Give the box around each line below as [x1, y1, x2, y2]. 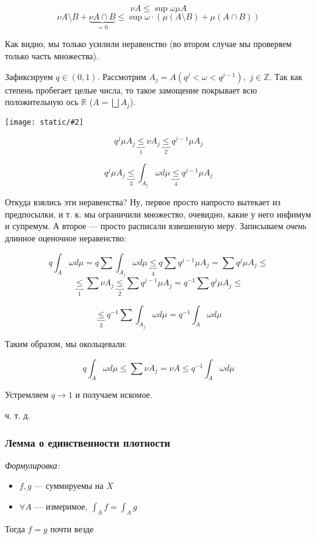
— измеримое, [34, 500, 88, 513]
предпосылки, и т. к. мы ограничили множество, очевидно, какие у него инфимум [5, 207, 311, 220]
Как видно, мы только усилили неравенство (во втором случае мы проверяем [5, 37, 292, 50]
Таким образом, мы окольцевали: [5, 337, 127, 350]
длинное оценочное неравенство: [5, 232, 126, 244]
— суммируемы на [34, 479, 104, 492]
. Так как [269, 70, 303, 82]
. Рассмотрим [97, 70, 146, 82]
